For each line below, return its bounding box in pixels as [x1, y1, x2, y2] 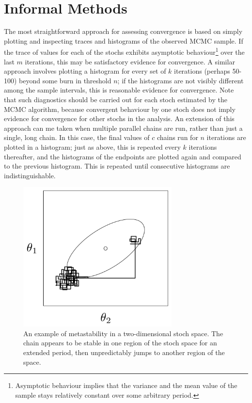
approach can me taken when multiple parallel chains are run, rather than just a [4, 123, 243, 133]
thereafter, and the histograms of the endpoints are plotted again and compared [4, 151, 241, 161]
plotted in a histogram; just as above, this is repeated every [4, 141, 181, 152]
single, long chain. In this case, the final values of [4, 132, 150, 142]
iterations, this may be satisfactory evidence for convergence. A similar [25, 56, 235, 66]
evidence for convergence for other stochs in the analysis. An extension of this [4, 113, 235, 124]
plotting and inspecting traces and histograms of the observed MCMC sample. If [4, 35, 243, 46]
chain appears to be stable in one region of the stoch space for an [23, 338, 217, 348]
